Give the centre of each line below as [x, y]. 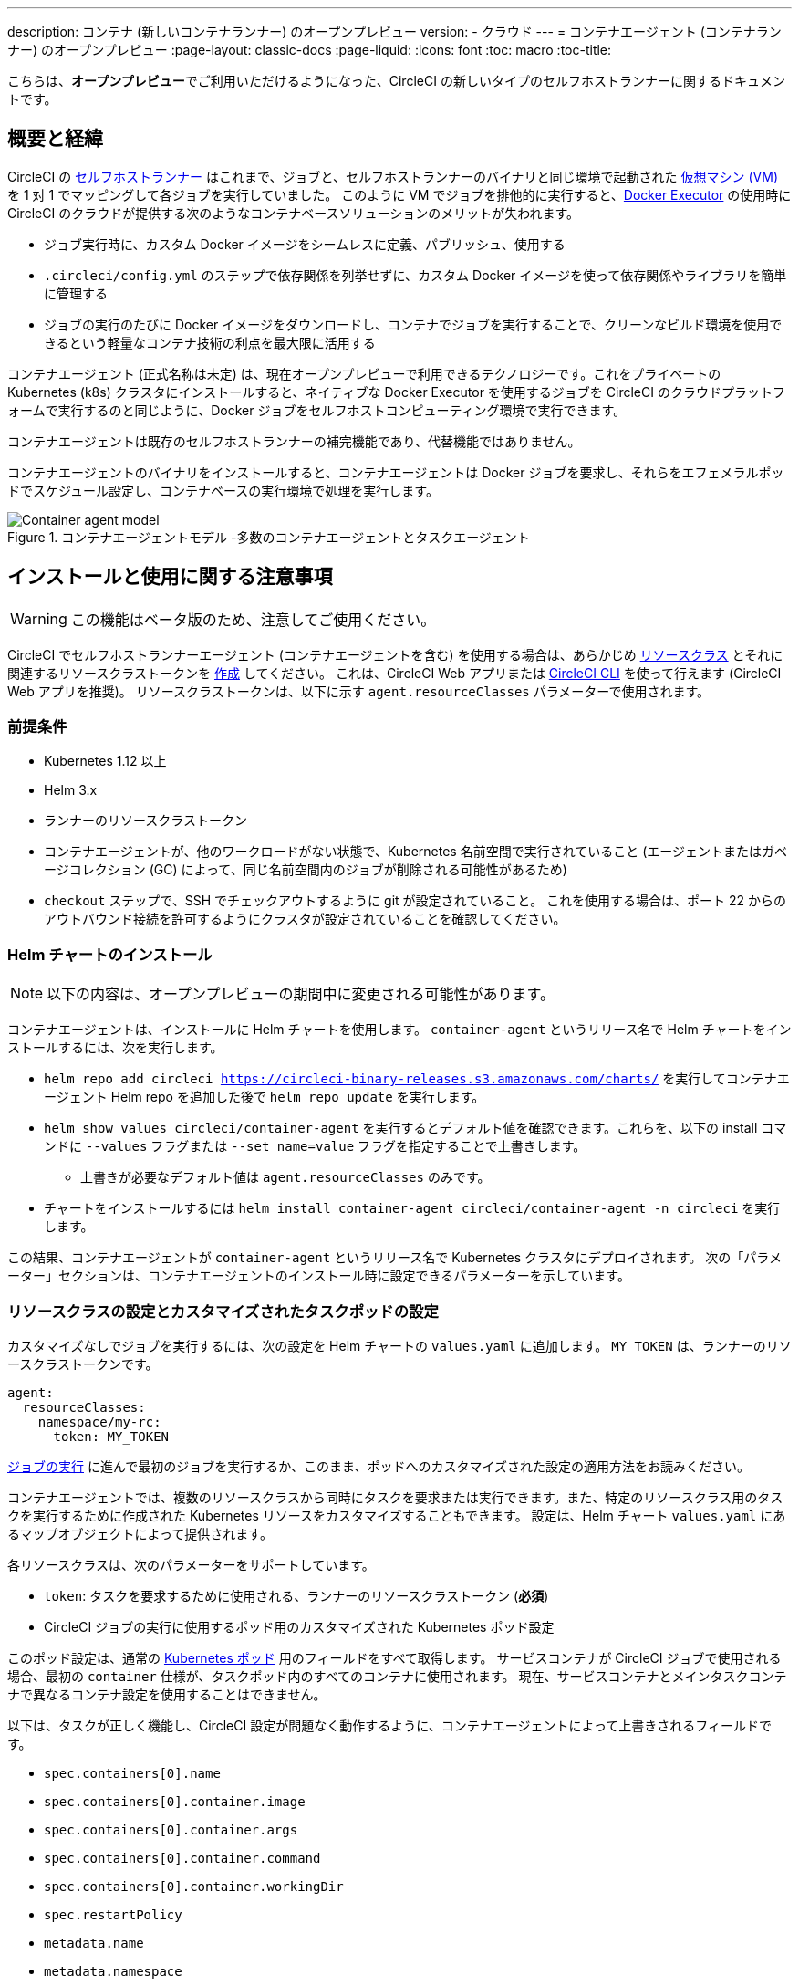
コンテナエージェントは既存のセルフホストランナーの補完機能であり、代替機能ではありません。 [294, 441]
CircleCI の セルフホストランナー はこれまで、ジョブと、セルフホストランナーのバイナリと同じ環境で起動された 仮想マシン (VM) [393, 176]
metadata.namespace [113, 1971]
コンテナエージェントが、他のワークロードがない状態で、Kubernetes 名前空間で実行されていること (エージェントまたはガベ [416, 852]
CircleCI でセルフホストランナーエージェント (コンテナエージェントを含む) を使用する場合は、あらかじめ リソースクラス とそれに [395, 654]
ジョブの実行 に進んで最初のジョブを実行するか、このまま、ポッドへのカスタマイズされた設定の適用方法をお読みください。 [379, 1466]
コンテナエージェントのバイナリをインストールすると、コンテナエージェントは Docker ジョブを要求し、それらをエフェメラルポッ [396, 472]
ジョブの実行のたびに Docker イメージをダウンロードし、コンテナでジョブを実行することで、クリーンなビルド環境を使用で [413, 324]
